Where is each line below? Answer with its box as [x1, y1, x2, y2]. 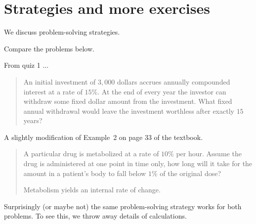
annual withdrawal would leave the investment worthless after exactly [23, 105, 234, 116]
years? [23, 115, 43, 126]
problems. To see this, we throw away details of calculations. [4, 211, 187, 221]
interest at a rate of [23, 86, 83, 96]
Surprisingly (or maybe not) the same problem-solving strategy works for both [4, 201, 242, 211]
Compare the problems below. [4, 43, 94, 53]
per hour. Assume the [176, 148, 242, 159]
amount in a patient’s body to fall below [23, 168, 146, 178]
